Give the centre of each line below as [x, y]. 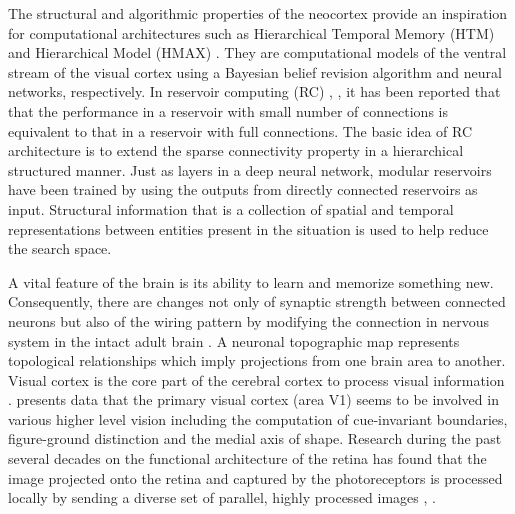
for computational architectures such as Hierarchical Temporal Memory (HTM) [251, 32]
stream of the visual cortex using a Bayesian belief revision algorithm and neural [255, 71]
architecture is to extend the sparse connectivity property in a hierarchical [236, 150]
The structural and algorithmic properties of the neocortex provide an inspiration [258, 13]
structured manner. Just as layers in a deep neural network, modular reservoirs [250, 169]
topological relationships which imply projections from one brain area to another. [257, 360]
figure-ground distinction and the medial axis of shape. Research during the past [255, 438]
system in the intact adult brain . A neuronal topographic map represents [234, 340]
